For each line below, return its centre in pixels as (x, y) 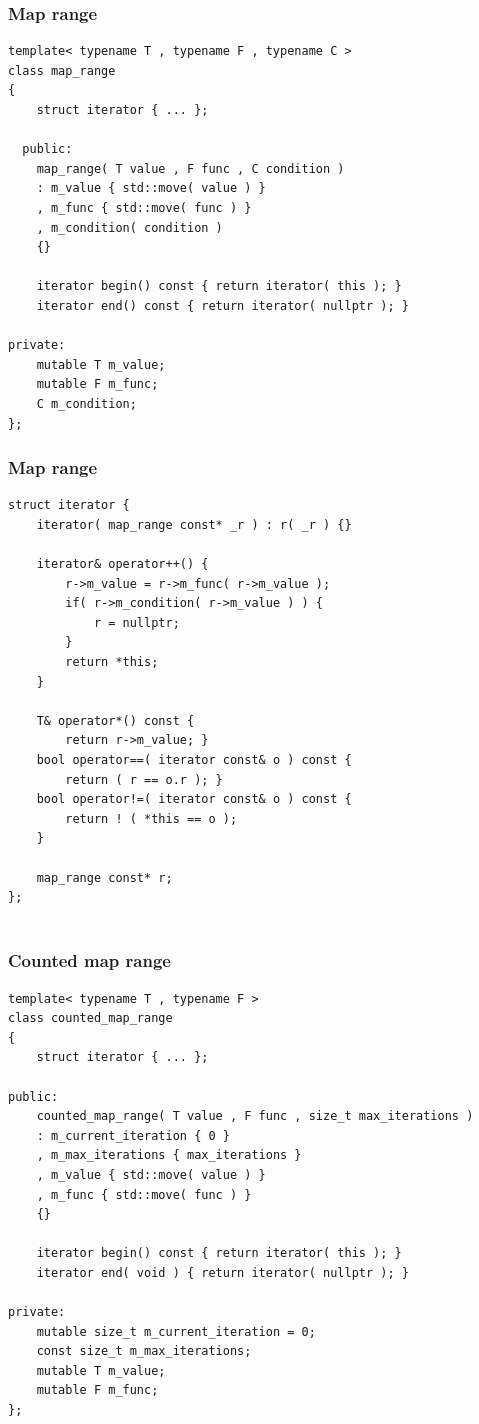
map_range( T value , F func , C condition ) (190, 168)
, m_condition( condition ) (129, 227)
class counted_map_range (90, 1018)
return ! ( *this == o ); (151, 818)
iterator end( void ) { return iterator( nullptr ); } (222, 1272)
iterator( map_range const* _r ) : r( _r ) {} (194, 524)
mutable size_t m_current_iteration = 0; (176, 1331)
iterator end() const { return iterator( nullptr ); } (222, 305)
